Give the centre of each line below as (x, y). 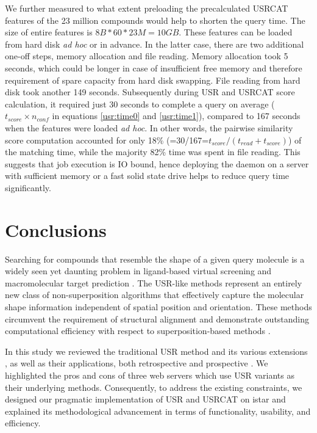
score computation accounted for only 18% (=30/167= (107, 140)
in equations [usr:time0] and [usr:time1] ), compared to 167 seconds (176, 116)
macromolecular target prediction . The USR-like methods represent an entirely (154, 282)
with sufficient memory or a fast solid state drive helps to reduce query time (147, 176)
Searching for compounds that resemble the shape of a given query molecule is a (155, 259)
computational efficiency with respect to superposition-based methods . (138, 331)
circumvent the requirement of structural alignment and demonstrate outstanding (157, 318)
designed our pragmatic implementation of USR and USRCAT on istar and (145, 399)
